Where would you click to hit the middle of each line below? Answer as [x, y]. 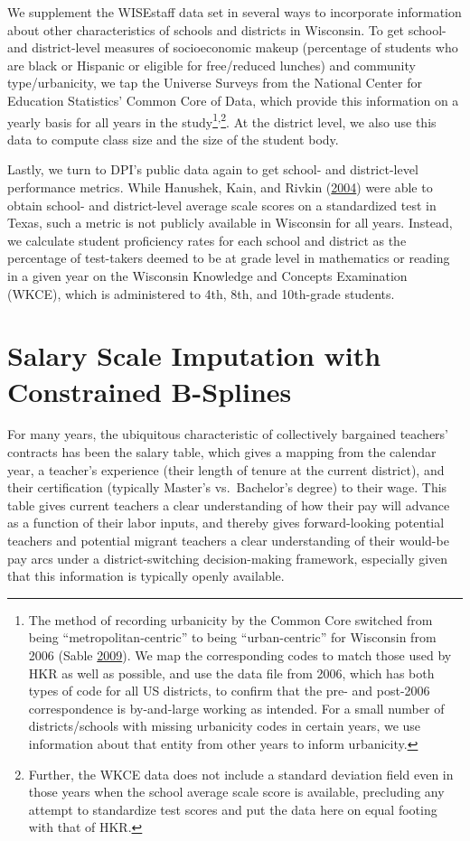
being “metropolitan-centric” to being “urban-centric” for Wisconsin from [232, 637]
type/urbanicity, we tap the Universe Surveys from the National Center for [215, 83]
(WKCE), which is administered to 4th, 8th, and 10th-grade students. [201, 293]
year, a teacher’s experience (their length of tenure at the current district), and [226, 469]
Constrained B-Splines [150, 391]
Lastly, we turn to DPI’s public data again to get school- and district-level [213, 169]
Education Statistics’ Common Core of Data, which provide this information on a [233, 100]
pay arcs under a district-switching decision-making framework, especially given [228, 558]
